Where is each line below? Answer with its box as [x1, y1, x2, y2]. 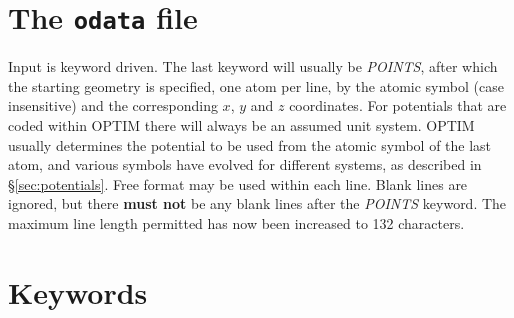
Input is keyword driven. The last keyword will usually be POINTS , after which [8, 56, 498, 77]
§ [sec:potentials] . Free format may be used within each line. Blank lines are [8, 173, 468, 194]
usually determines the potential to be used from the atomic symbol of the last [8, 134, 492, 155]
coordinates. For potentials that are [289, 95, 507, 116]
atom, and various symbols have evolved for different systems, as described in [8, 154, 482, 175]
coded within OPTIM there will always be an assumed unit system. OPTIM [8, 115, 475, 136]
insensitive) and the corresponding [8, 95, 218, 116]
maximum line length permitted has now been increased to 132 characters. [8, 213, 465, 233]
